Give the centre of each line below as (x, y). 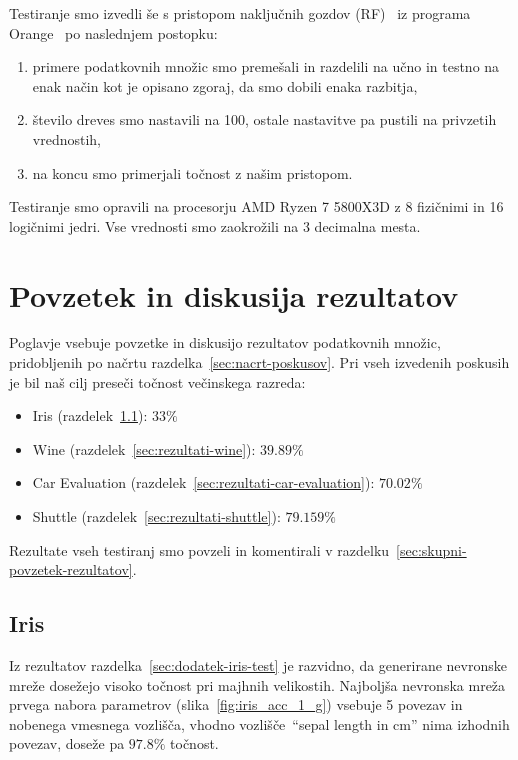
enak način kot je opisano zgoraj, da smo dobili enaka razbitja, (225, 85)
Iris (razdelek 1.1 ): (90, 415)
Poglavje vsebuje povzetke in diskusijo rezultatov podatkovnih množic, (225, 342)
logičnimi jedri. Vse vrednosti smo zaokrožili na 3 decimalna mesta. (215, 225)
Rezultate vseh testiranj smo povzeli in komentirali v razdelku (199, 549)
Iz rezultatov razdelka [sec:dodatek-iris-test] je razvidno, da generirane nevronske (258, 665)
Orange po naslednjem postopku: (113, 32)
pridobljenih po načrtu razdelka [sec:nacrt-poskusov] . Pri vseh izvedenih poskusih (259, 362)
